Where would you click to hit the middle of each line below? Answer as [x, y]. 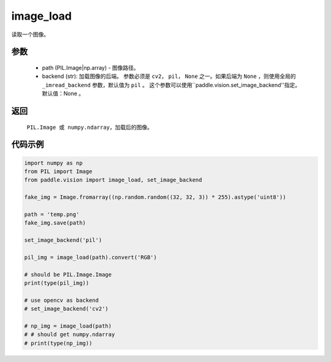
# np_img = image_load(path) [68, 326]
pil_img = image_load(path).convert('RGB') [91, 257]
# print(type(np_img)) [58, 343]
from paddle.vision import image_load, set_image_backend [113, 180]
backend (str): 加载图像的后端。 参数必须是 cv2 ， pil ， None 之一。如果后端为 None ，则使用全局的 [169, 76]
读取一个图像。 [30, 34]
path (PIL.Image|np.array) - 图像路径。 [90, 67]
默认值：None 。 [63, 94]
